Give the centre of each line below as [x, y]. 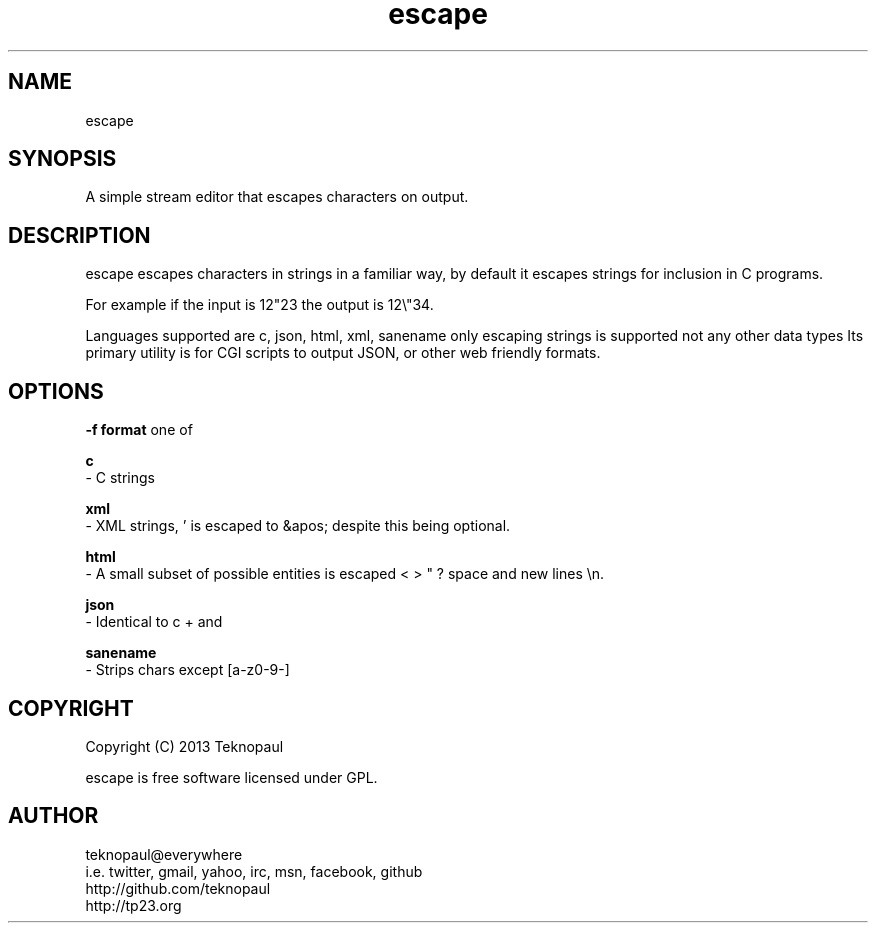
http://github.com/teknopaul [178, 888]
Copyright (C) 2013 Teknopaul [184, 746]
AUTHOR [53, 816]
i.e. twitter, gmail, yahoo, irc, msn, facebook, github [254, 871]
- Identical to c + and [154, 622]
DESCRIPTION [79, 235]
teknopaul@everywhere [164, 854]
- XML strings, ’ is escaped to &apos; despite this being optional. [298, 526]
